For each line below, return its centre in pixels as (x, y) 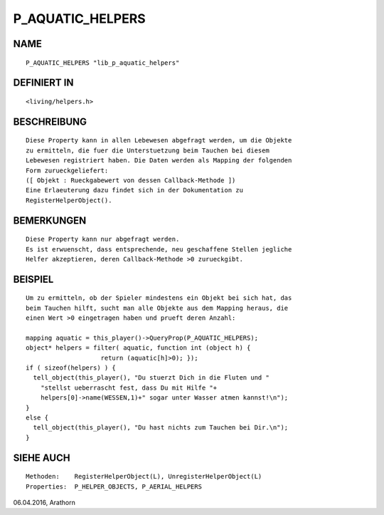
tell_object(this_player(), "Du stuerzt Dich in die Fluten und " (151, 378)
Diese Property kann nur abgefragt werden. (103, 239)
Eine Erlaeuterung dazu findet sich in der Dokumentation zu (134, 190)
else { (37, 418)
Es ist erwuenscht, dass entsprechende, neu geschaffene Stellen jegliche (159, 249)
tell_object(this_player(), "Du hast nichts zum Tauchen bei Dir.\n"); (161, 428)
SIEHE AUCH (42, 458)
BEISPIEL (33, 279)
